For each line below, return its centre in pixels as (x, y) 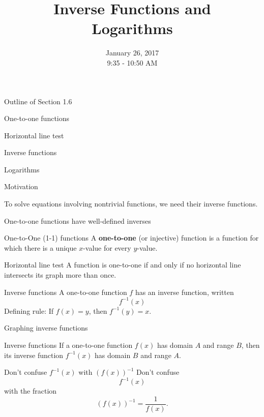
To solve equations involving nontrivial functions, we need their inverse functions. (131, 204)
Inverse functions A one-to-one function (66, 292)
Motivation (21, 186)
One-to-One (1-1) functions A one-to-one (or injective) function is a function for (131, 238)
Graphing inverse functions (46, 328)
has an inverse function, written (184, 292)
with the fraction (31, 391)
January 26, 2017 (132, 53)
